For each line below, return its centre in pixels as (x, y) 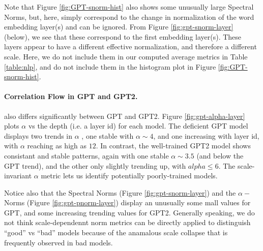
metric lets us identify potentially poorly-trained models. (129, 176)
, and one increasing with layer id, (206, 135)
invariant (18, 176)
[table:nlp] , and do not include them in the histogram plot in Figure (110, 66)
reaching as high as (57, 146)
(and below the (220, 155)
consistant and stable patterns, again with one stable (86, 155)
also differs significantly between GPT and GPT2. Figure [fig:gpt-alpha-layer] (125, 116)
